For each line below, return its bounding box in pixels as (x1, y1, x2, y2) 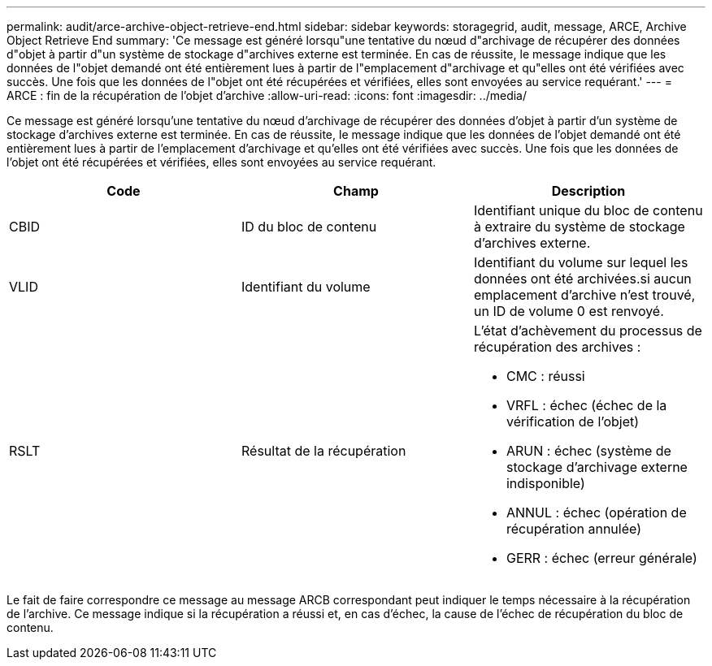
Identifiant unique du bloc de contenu (473, 202, 703, 218)
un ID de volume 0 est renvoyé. (473, 303, 664, 319)
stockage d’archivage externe (506, 459, 688, 475)
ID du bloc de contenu (241, 218, 377, 235)
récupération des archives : (473, 339, 641, 355)
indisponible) (506, 475, 585, 491)
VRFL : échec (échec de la (506, 397, 667, 413)
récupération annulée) (506, 521, 641, 537)
